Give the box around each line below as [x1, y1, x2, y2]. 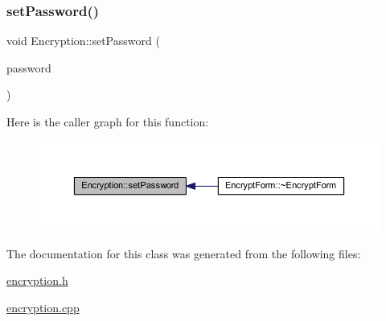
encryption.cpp [6, 298, 80, 315]
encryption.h [6, 272, 68, 289]
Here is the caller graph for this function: [6, 113, 209, 130]
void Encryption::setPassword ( [6, 32, 160, 49]
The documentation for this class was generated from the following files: [6, 245, 361, 261]
